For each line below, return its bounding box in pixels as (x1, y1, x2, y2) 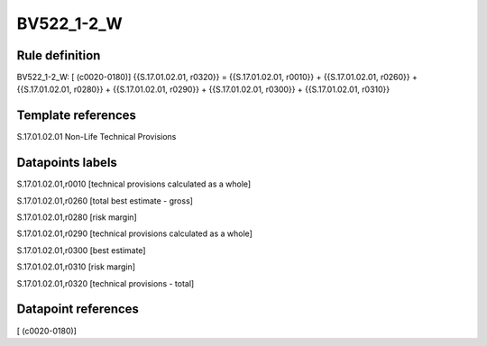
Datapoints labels (16, 155, 117, 170)
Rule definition (16, 48, 101, 63)
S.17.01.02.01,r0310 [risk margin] (16, 261, 135, 272)
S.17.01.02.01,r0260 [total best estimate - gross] (16, 195, 194, 206)
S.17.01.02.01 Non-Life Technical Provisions (16, 132, 177, 142)
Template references (16, 108, 137, 123)
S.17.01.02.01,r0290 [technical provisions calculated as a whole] (16, 228, 253, 239)
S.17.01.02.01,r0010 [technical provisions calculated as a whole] (16, 178, 252, 189)
